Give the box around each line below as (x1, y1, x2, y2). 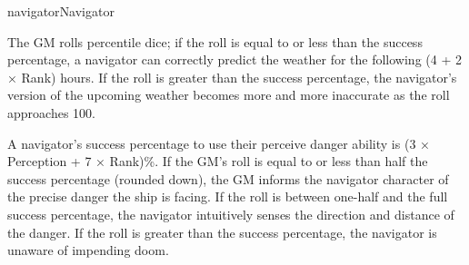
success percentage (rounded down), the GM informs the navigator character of (7, 169, 449, 188)
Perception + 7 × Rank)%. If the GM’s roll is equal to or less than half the (7, 152, 428, 171)
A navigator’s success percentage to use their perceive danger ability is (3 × (7, 133, 430, 152)
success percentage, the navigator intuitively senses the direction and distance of (7, 204, 454, 223)
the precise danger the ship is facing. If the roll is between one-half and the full (7, 187, 448, 206)
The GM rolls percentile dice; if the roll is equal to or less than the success (7, 32, 423, 51)
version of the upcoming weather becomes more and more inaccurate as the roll (7, 85, 450, 104)
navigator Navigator (7, 2, 115, 20)
